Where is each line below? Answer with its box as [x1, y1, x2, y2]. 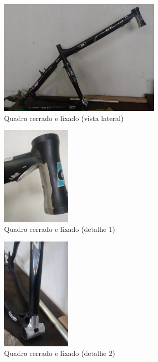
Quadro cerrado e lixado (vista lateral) [4, 112, 124, 123]
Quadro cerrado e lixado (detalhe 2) [4, 348, 115, 358]
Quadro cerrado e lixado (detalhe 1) [4, 224, 115, 234]
